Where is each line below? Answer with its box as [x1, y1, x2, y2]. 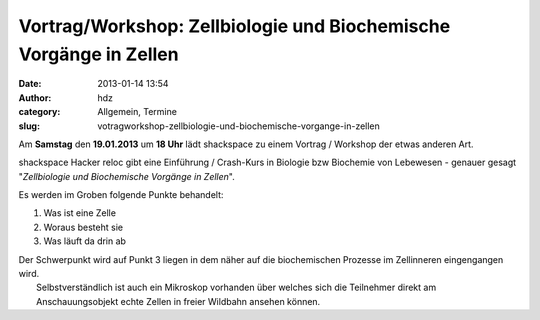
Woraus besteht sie [43, 221, 124, 233]
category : [18, 106, 61, 118]
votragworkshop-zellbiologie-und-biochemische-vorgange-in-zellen [97, 120, 380, 132]
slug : [18, 120, 40, 132]
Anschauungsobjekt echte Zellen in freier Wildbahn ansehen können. [36, 295, 321, 307]
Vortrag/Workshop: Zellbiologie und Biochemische [18, 15, 451, 37]
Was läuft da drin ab [43, 235, 127, 247]
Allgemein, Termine [97, 106, 177, 118]
